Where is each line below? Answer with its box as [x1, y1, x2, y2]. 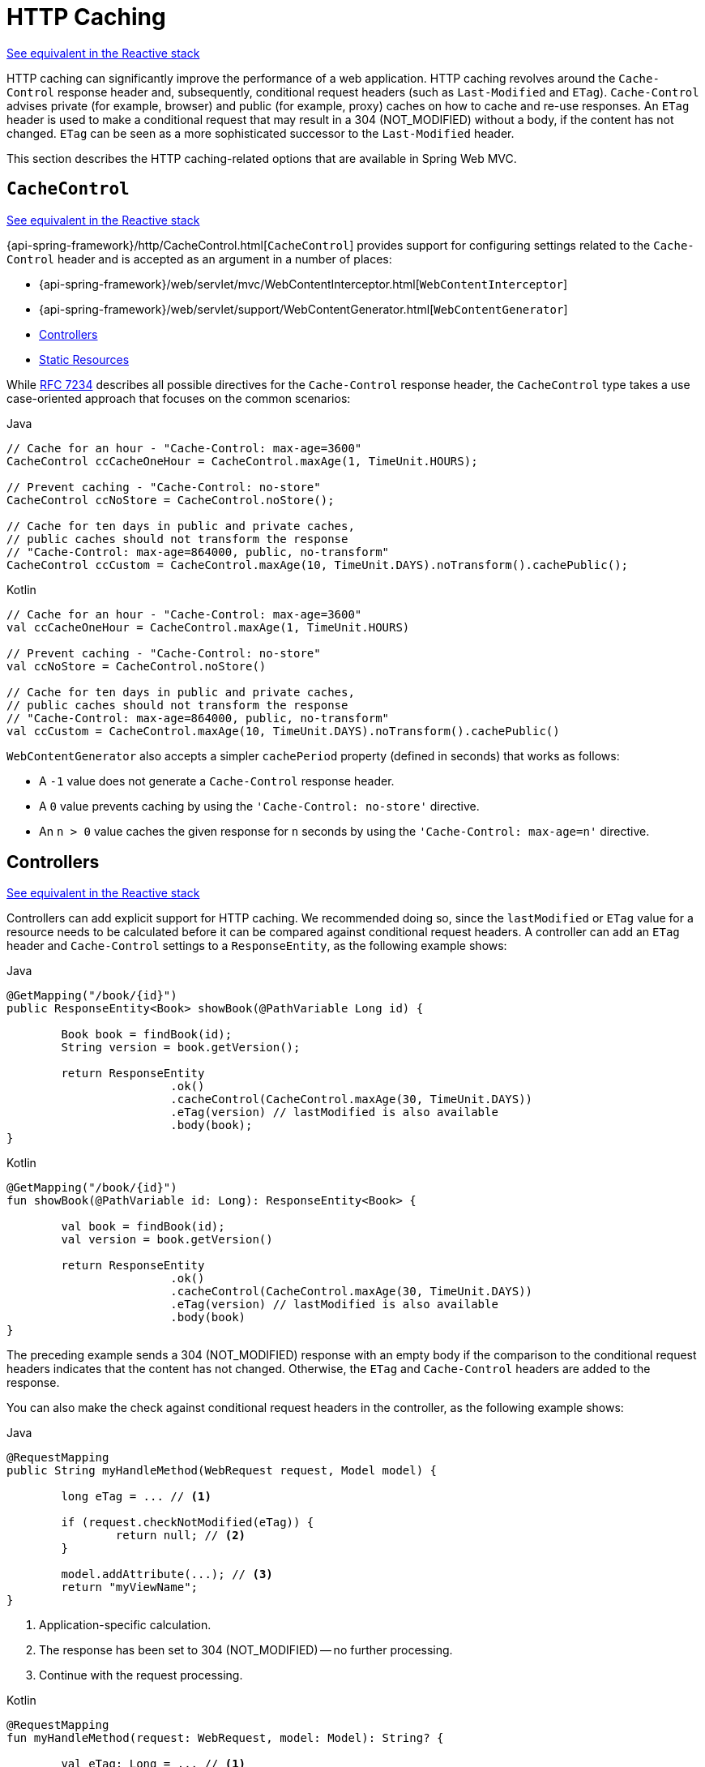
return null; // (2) [115, 1529, 246, 1542]
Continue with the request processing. [39, 1668, 243, 1683]
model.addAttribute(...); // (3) [61, 1568, 273, 1581]
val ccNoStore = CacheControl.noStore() [6, 659, 267, 673]
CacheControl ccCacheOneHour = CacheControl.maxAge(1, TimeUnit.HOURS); [6, 454, 478, 468]
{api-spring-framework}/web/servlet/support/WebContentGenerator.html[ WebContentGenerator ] [39, 302, 568, 316]
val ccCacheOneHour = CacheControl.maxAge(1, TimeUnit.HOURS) [6, 620, 410, 634]
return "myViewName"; [61, 1581, 199, 1594]
